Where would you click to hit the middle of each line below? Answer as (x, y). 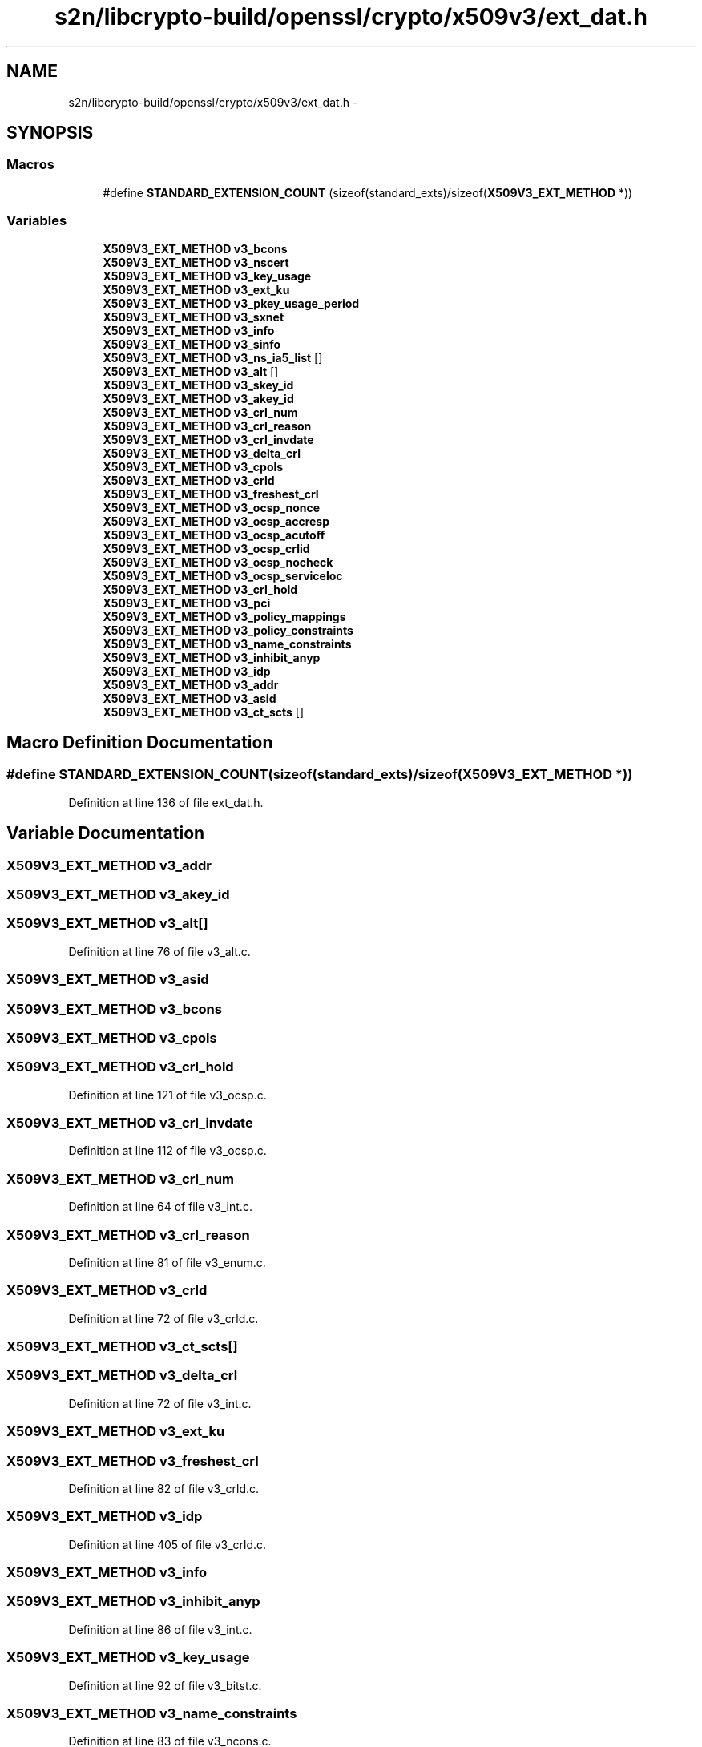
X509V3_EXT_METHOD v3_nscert (196, 262)
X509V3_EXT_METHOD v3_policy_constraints (228, 630)
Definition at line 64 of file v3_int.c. (160, 1207)
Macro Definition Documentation (140, 742)
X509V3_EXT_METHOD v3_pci (187, 603)
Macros (30, 165)
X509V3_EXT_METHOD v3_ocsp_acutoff (214, 535)
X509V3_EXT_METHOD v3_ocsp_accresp (216, 521)
